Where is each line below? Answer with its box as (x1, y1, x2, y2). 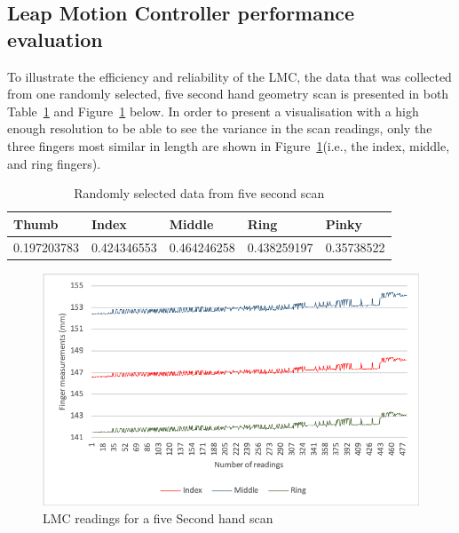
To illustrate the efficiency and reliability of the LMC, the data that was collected (7, 67, 452, 85)
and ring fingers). (7, 154, 101, 172)
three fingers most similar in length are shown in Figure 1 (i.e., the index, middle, (7, 136, 450, 155)
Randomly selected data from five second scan (74, 184, 325, 203)
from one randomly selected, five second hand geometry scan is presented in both (7, 84, 449, 103)
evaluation (7, 25, 103, 52)
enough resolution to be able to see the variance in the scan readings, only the (7, 119, 432, 138)
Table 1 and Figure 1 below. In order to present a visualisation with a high (7, 101, 419, 120)
